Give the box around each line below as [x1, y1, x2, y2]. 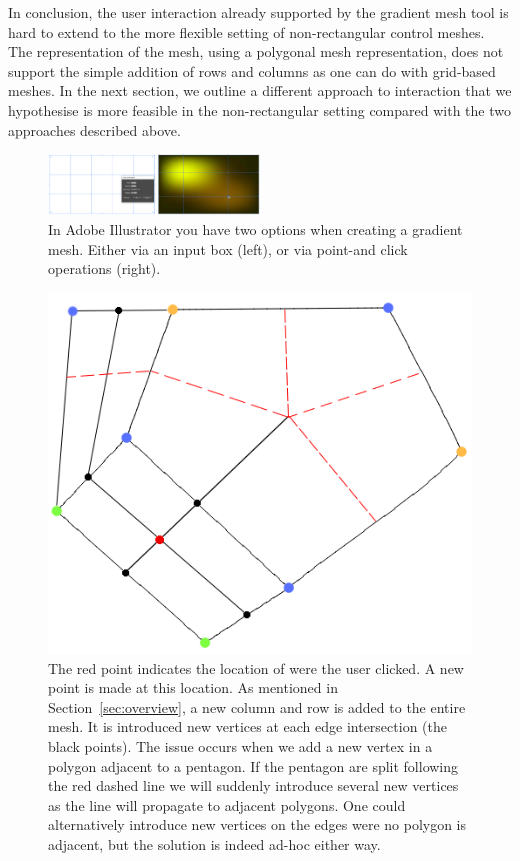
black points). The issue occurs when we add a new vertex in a [48, 736, 433, 756]
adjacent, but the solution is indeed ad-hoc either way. [48, 833, 381, 854]
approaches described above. [8, 119, 181, 140]
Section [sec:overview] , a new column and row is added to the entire [48, 696, 466, 717]
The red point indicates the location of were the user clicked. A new [48, 657, 464, 678]
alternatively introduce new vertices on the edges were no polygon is [48, 814, 467, 835]
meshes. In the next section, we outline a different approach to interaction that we [8, 80, 512, 101]
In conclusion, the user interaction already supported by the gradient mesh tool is [8, 2, 509, 22]
